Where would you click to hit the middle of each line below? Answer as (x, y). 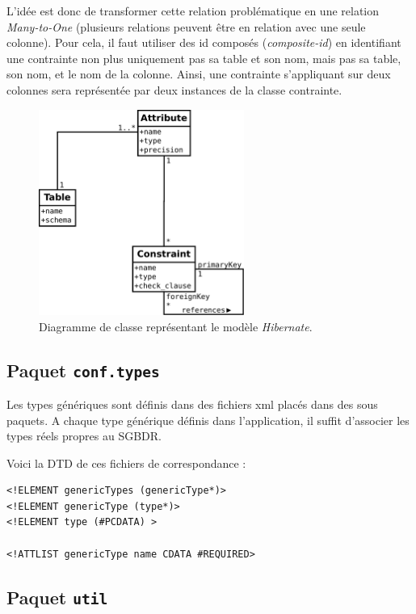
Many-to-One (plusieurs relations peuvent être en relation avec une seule (186, 26)
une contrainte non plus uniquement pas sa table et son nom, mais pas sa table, (204, 58)
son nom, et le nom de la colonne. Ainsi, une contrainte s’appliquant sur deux (199, 74)
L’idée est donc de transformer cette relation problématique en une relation (193, 11)
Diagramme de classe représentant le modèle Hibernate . (176, 326)
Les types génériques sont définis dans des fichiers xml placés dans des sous (192, 404)
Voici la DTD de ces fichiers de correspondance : (126, 463)
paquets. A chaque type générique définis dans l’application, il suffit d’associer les (208, 420)
